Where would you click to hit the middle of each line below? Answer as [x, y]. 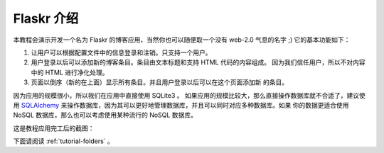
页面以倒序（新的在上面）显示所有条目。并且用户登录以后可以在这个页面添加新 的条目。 [159, 82]
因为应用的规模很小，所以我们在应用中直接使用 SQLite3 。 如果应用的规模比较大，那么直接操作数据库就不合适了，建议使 [190, 95]
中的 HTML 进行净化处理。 [70, 72]
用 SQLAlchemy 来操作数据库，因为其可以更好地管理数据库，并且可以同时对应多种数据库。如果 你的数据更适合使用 [181, 105]
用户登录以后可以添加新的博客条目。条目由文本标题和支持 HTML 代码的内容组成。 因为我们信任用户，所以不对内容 [198, 62]
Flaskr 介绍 [46, 18]
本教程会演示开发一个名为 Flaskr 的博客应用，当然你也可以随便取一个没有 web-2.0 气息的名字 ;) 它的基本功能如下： [182, 40]
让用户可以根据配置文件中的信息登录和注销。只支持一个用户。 [121, 52]
